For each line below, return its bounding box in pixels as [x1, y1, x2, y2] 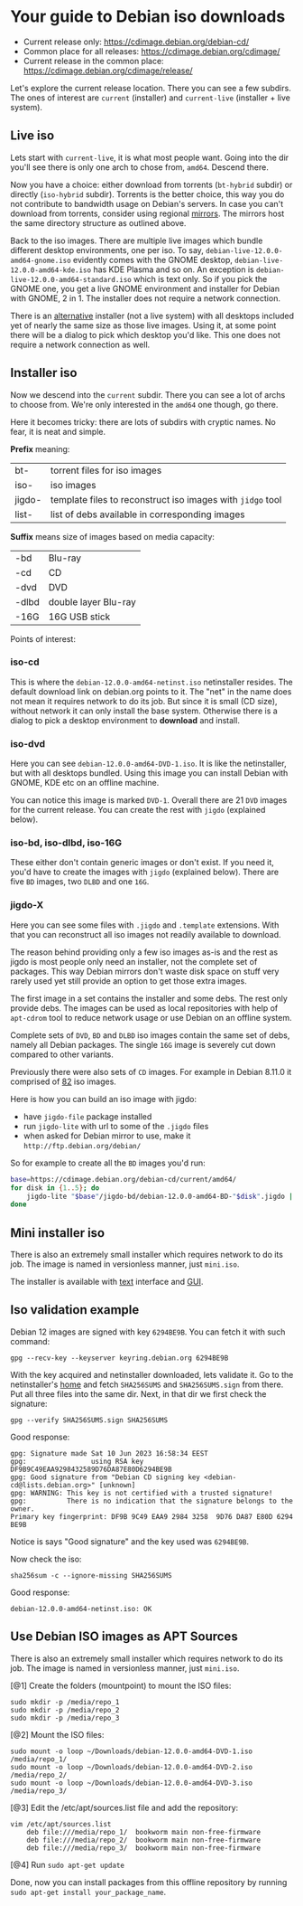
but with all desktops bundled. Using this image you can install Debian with [10, 768, 289, 778]
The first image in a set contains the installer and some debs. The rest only [10, 993, 288, 1004]
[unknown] [98, 1480, 136, 1489]
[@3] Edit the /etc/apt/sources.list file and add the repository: [10, 1802, 239, 1813]
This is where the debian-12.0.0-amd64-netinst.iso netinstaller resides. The [10, 676, 293, 687]
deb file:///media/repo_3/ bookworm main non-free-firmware [26, 1843, 261, 1853]
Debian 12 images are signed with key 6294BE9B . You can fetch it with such [10, 1326, 286, 1337]
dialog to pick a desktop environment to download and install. [10, 714, 240, 725]
